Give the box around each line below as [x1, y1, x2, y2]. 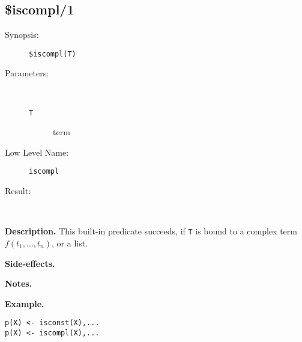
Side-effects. [5, 257, 55, 269]
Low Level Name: [5, 145, 69, 158]
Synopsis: [5, 28, 39, 41]
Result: [5, 185, 31, 197]
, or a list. [52, 236, 88, 249]
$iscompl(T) [29, 49, 76, 58]
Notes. [5, 277, 32, 290]
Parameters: [5, 67, 49, 79]
